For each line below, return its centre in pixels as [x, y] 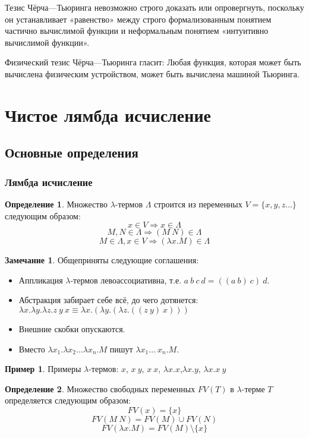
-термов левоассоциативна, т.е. [126, 280]
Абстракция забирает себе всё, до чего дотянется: [108, 300]
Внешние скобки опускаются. [72, 328]
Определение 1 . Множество [56, 204]
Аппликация [41, 280]
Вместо [32, 349]
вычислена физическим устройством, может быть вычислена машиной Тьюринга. [152, 73]
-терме [253, 388]
